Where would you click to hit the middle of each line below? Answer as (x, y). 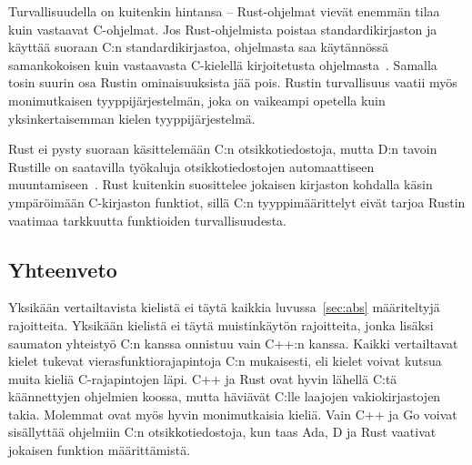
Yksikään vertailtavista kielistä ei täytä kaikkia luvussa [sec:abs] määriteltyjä (224, 307)
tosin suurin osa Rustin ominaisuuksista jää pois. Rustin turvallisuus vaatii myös (233, 82)
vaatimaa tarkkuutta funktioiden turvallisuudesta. (147, 220)
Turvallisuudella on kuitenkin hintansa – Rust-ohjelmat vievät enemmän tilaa (224, 11)
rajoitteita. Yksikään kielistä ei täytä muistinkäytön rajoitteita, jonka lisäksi (221, 324)
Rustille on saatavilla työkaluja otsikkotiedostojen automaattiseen (191, 166)
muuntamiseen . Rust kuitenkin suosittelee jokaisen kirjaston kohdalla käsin (221, 184)
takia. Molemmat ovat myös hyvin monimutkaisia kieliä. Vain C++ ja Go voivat (233, 414)
